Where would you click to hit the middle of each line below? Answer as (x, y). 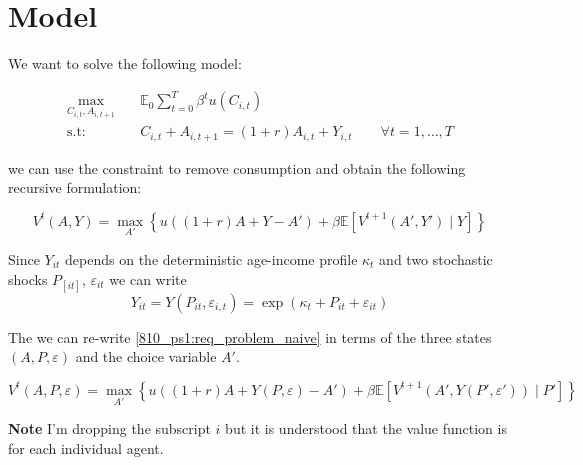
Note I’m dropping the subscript (109, 428)
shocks (28, 278)
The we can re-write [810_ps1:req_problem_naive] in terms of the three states (250, 336)
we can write (148, 278)
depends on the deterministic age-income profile (211, 259)
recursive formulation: (75, 187)
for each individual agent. (86, 447)
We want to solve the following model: (125, 63)
